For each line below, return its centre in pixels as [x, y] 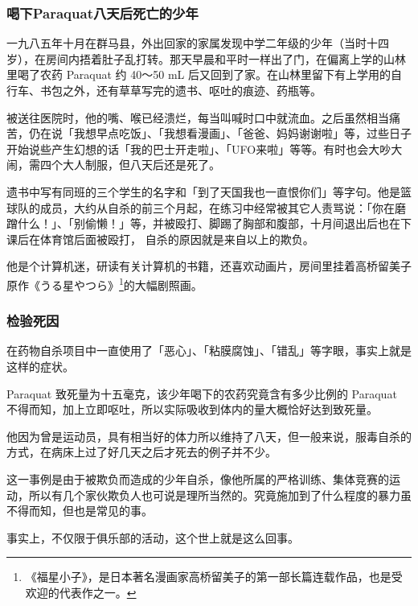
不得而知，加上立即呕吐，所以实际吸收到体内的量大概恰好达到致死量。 [192, 409]
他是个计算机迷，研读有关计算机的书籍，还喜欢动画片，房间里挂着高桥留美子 [209, 266]
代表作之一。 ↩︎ [98, 592]
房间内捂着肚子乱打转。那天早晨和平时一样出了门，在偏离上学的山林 [225, 58]
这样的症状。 [40, 366]
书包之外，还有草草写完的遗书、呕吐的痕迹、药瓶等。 [180, 90]
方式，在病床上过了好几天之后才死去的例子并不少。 [141, 452]
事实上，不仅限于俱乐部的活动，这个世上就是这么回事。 [153, 537]
